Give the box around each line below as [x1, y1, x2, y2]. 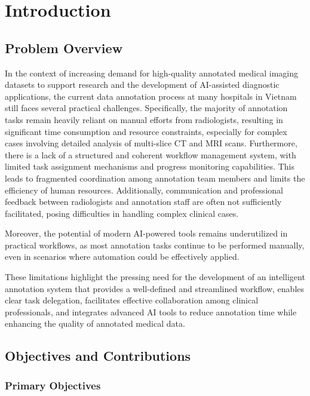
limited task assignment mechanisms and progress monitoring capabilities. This [5, 160, 294, 173]
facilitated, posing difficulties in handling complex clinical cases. [5, 207, 239, 219]
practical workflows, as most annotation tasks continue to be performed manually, [5, 238, 305, 251]
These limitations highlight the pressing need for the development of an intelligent [5, 271, 305, 283]
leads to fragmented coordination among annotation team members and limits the [5, 171, 305, 184]
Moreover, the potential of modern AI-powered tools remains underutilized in [5, 227, 288, 240]
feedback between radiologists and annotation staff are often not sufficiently [5, 195, 282, 208]
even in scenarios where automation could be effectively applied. [5, 250, 240, 263]
